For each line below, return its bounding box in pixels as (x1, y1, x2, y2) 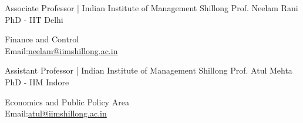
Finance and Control (5, 33, 79, 45)
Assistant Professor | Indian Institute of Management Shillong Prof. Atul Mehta (5, 64, 292, 77)
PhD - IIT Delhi (5, 13, 63, 25)
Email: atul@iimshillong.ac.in (5, 107, 107, 119)
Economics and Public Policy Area (5, 95, 129, 108)
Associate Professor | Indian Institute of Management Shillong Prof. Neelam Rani (5, 2, 298, 14)
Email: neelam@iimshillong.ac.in (5, 44, 118, 56)
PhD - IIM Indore (5, 75, 69, 88)
